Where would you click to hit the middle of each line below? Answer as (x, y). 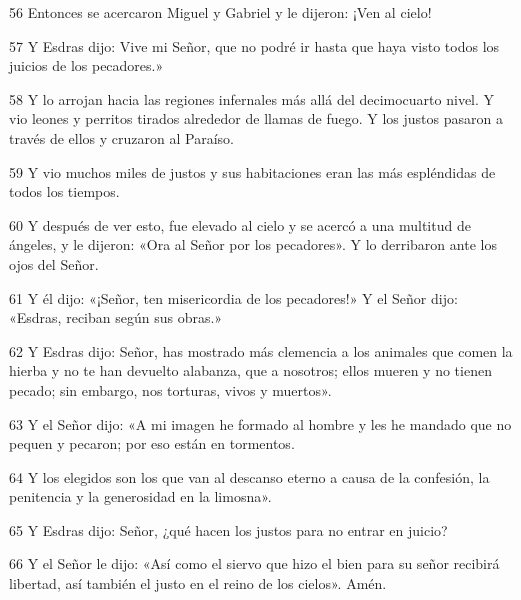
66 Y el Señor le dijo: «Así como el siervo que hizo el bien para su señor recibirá (254, 563)
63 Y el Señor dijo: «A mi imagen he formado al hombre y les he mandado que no (260, 423)
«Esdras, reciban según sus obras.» (116, 317)
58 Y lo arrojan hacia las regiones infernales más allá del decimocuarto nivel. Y (252, 98)
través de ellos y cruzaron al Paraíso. (121, 137)
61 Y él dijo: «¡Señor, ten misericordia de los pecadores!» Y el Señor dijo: (233, 297)
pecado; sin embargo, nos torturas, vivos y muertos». (170, 389)
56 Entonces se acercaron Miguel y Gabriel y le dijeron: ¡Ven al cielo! (220, 12)
